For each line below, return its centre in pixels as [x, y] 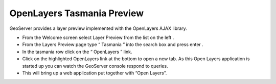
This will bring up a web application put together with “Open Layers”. [95, 73]
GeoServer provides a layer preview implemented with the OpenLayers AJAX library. [98, 28]
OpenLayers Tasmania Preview [77, 13]
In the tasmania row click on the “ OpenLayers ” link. [77, 52]
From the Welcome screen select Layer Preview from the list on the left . [98, 37]
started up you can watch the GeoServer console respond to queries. [95, 66]
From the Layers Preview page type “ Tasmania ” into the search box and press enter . [113, 45]
